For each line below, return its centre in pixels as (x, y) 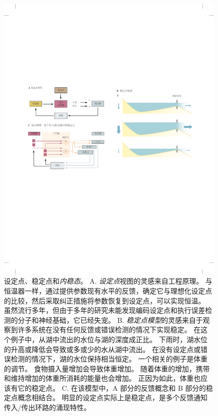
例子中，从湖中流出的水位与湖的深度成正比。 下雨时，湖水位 (109, 339)
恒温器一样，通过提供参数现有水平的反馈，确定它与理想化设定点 (108, 290)
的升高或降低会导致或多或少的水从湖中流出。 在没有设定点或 (102, 349)
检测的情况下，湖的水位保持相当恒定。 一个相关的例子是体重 (109, 359)
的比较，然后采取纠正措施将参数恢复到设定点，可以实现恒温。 (105, 300)
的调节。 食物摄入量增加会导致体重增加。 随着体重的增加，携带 (107, 368)
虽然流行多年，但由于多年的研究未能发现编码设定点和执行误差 (105, 310)
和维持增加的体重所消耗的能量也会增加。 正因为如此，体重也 (102, 378)
